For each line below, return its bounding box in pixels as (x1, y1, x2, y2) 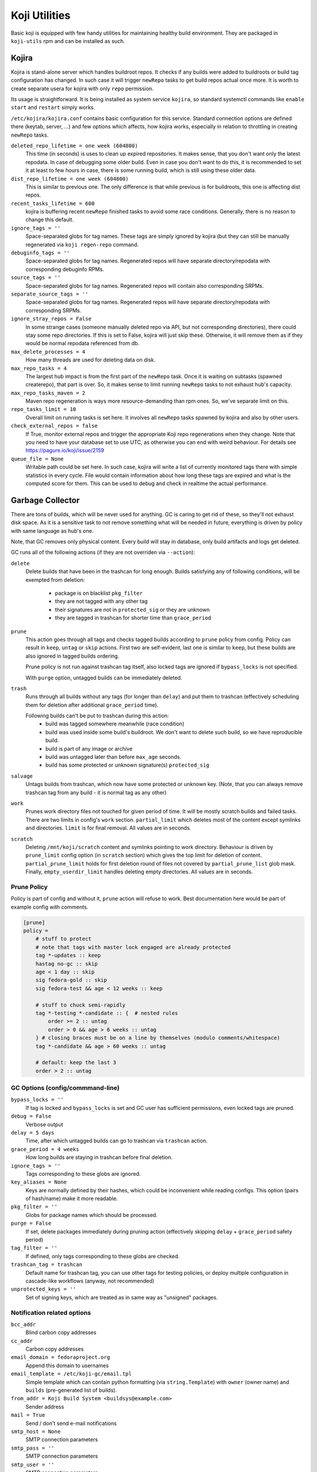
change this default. (25, 216, 74, 223)
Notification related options (11, 1308, 91, 1317)
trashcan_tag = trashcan (11, 1261, 82, 1268)
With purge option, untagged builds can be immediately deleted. (25, 674, 183, 681)
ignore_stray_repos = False (11, 316, 92, 322)
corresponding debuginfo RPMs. (25, 266, 104, 273)
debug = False (11, 1113, 52, 1120)
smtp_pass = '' (11, 1444, 55, 1451)
